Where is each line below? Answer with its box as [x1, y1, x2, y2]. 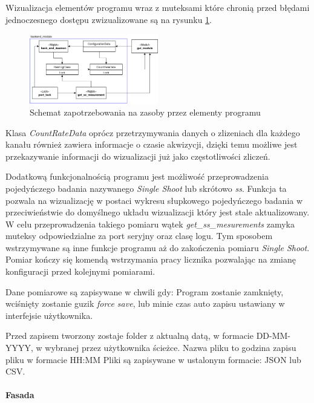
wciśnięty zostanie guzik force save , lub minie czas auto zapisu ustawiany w [5, 297, 285, 310]
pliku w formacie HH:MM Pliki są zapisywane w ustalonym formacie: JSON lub [5, 353, 301, 365]
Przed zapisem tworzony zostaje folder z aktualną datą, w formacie [5, 329, 253, 342]
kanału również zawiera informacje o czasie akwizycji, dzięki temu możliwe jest [5, 138, 298, 151]
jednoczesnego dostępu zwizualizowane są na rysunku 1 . [5, 13, 212, 25]
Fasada [5, 388, 34, 401]
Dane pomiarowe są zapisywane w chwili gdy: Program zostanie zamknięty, [5, 285, 284, 298]
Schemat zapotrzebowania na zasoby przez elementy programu [30, 105, 261, 118]
